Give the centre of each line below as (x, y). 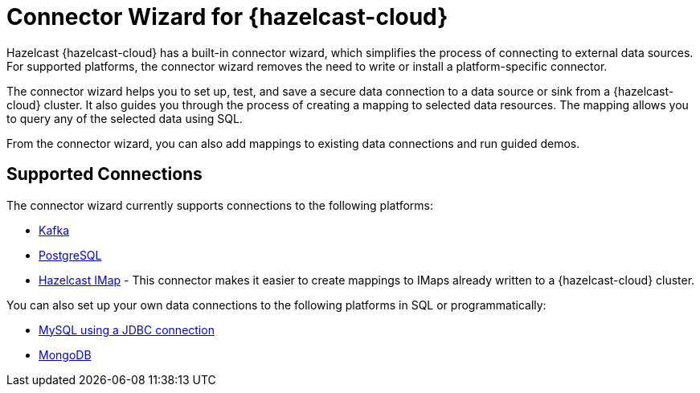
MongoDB (65, 354)
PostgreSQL (70, 255)
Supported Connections (104, 174)
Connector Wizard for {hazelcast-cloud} (227, 17)
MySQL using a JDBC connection (127, 330)
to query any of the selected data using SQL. (125, 118)
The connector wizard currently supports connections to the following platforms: (220, 205)
